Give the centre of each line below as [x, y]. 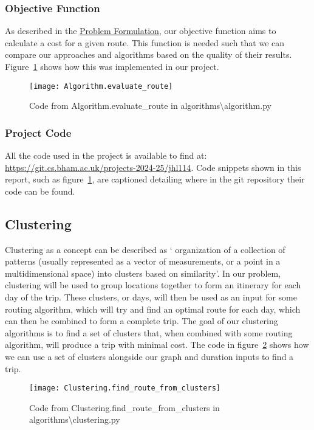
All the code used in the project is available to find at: [106, 155]
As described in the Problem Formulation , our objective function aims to [141, 31]
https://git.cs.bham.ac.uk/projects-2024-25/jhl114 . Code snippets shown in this [153, 167]
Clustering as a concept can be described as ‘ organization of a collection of [145, 249]
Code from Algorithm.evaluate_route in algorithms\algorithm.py [150, 106]
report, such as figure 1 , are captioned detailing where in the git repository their [155, 179]
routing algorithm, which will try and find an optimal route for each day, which [153, 309]
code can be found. [40, 191]
